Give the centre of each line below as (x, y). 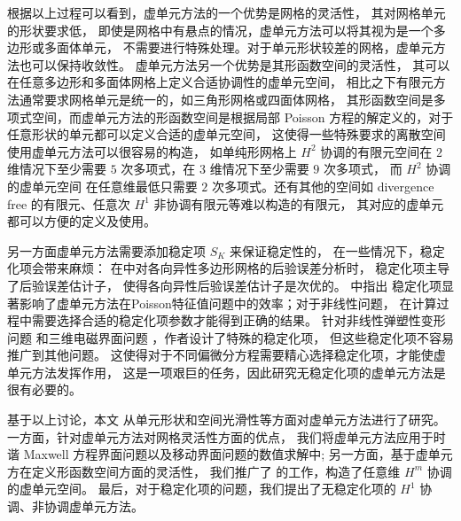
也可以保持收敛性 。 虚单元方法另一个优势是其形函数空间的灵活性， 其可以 (234, 64)
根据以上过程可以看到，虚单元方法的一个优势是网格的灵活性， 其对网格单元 (227, 12)
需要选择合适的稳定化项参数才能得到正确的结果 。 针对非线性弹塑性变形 (238, 320)
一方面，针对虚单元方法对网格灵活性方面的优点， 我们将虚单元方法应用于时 (227, 436)
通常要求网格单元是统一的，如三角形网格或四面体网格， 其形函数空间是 (226, 99)
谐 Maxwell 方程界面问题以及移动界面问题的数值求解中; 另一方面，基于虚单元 (230, 454)
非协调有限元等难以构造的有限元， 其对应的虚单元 (299, 203)
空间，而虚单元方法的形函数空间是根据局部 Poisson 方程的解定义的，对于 (242, 117)
